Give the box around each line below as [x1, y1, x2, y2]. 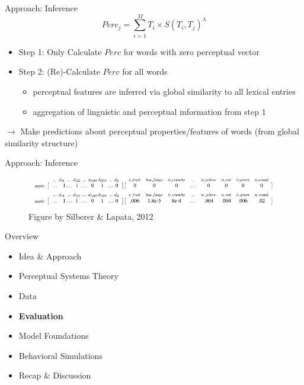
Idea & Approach [18, 249, 82, 262]
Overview [5, 230, 39, 242]
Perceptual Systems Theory [18, 269, 119, 282]
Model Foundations [18, 329, 89, 342]
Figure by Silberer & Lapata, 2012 [28, 210, 153, 222]
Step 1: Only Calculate [18, 45, 102, 57]
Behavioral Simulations [18, 349, 103, 361]
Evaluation [18, 309, 63, 322]
